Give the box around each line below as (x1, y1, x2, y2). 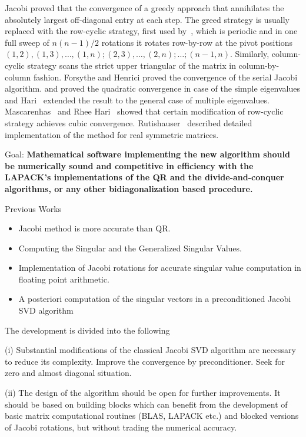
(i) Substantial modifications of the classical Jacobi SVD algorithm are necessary (5, 344, 296, 356)
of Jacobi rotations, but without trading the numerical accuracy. (5, 421, 237, 433)
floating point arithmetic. (18, 273, 109, 285)
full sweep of (5, 36, 49, 48)
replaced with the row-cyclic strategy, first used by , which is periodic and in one (5, 25, 298, 37)
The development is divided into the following (5, 324, 170, 336)
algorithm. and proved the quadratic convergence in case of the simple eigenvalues (5, 82, 301, 95)
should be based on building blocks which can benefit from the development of (5, 398, 288, 410)
